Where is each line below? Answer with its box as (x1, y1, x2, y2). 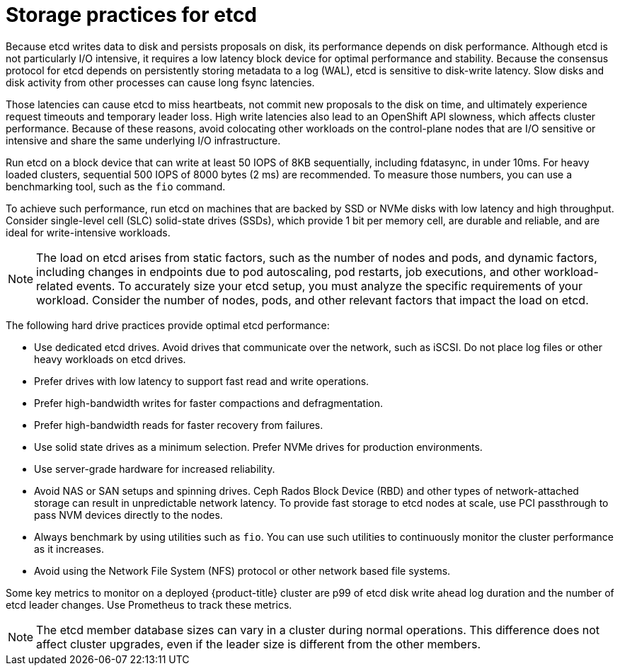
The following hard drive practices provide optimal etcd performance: (6, 319, 330, 331)
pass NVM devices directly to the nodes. (34, 508, 223, 521)
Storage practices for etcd (6, 3, 258, 27)
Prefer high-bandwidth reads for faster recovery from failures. (34, 418, 323, 431)
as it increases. (34, 542, 104, 555)
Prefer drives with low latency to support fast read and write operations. (34, 374, 369, 387)
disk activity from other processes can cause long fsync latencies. (6, 76, 315, 88)
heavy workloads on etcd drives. (34, 352, 186, 365)
